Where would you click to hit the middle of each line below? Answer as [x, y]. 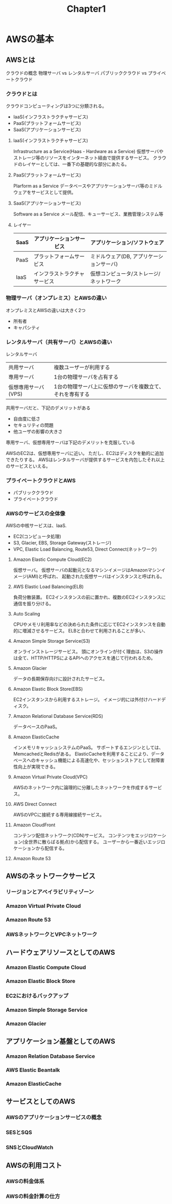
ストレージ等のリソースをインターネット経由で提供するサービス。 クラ [88, 158]
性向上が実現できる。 [35, 767]
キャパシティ [27, 327]
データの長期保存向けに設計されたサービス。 [60, 679]
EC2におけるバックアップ [37, 996]
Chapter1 [86, 9]
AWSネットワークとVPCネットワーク [52, 934]
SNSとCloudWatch [30, 1147]
